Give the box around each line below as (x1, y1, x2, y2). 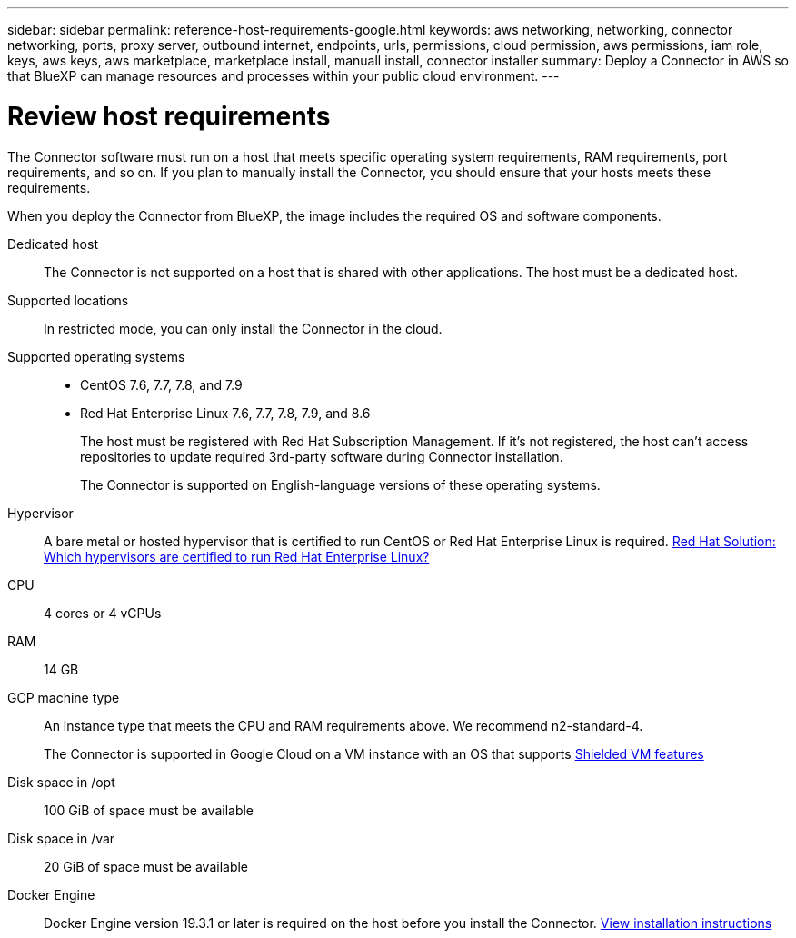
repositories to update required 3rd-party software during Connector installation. (80, 448, 563, 464)
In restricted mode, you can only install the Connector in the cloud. (44, 320, 443, 336)
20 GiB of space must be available (44, 858, 249, 874)
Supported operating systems (7, 348, 185, 364)
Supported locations (7, 292, 129, 308)
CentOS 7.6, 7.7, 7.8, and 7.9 (80, 376, 243, 393)
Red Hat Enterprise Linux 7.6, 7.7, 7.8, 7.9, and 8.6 (80, 404, 371, 421)
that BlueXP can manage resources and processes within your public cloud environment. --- (7, 68, 560, 84)
